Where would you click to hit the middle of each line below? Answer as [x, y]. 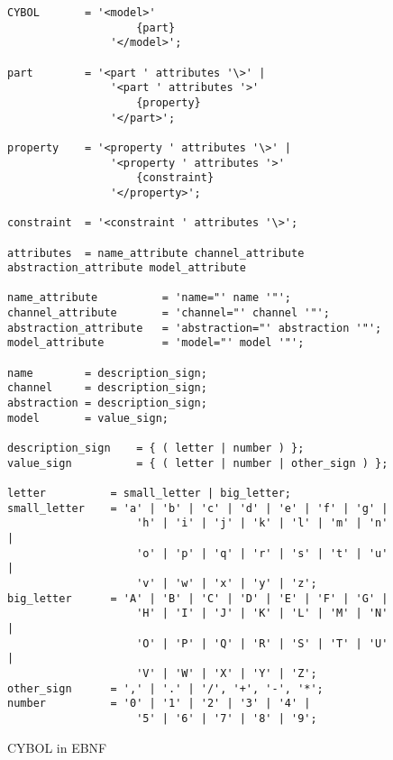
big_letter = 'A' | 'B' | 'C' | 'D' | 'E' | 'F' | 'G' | [198, 598]
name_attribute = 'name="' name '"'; [149, 298]
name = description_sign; [107, 373]
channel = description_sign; [107, 388]
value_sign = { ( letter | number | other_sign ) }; [198, 463]
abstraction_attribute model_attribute [127, 268]
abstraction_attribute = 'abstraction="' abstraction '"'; [195, 328]
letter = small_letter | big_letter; [149, 493]
